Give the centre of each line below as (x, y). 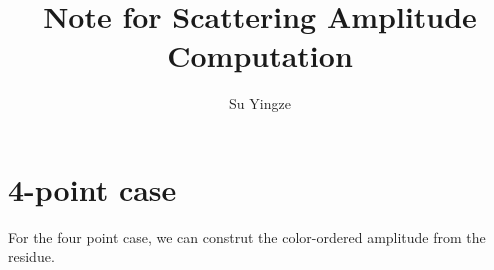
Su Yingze (260, 103)
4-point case (92, 188)
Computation (260, 55)
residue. (31, 256)
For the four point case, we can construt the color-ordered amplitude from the (247, 236)
